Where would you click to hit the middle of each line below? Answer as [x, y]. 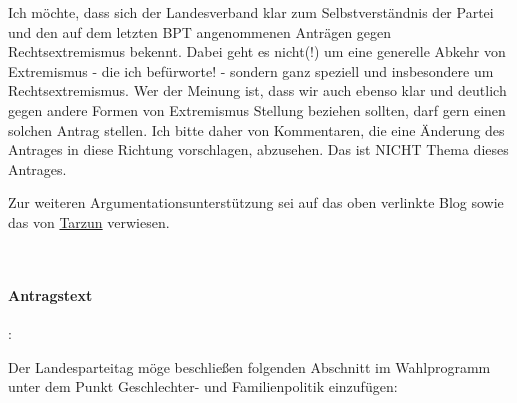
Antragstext [50, 294]
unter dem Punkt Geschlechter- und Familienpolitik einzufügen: [203, 386]
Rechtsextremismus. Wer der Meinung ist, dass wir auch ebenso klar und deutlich [257, 90]
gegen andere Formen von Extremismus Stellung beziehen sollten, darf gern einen [257, 109]
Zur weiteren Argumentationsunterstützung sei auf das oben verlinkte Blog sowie [256, 202]
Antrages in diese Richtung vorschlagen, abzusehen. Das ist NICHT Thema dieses [258, 149]
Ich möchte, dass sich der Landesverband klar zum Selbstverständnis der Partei [251, 12]
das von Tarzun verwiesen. [89, 221]
